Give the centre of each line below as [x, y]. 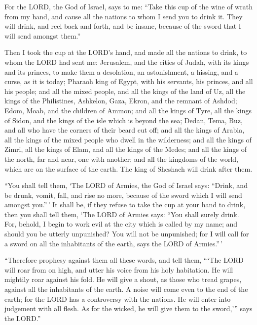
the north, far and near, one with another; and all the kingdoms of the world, [121, 159]
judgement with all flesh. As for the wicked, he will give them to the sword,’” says [128, 308]
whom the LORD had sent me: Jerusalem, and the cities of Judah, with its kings [127, 62]
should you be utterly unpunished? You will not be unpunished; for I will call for [127, 234]
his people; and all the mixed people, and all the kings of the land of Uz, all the [125, 91]
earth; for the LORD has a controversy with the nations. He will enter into [118, 299]
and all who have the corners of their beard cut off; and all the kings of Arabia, [125, 130]
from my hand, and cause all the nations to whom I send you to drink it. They [124, 16]
